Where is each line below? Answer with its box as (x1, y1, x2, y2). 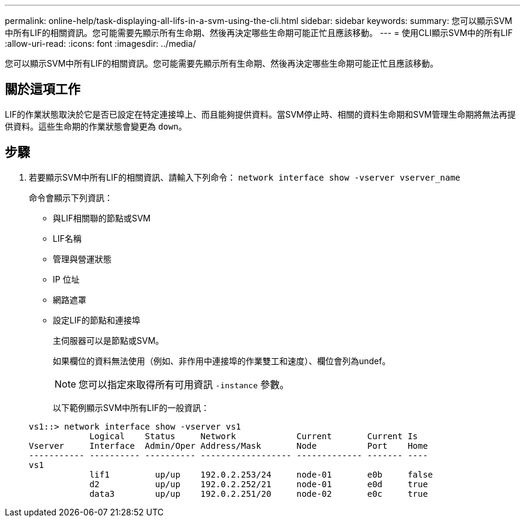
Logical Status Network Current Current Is (89, 431, 418, 441)
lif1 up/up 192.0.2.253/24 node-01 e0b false (89, 469, 433, 479)
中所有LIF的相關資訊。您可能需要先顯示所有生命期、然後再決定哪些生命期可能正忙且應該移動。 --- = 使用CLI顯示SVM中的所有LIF (5, 28, 513, 38)
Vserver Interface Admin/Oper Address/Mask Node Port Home (29, 440, 428, 451)
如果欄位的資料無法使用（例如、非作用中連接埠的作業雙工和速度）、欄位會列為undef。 (53, 355, 391, 366)
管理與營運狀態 (53, 253, 111, 264)
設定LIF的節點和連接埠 (53, 314, 140, 325)
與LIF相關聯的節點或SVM (53, 212, 151, 223)
